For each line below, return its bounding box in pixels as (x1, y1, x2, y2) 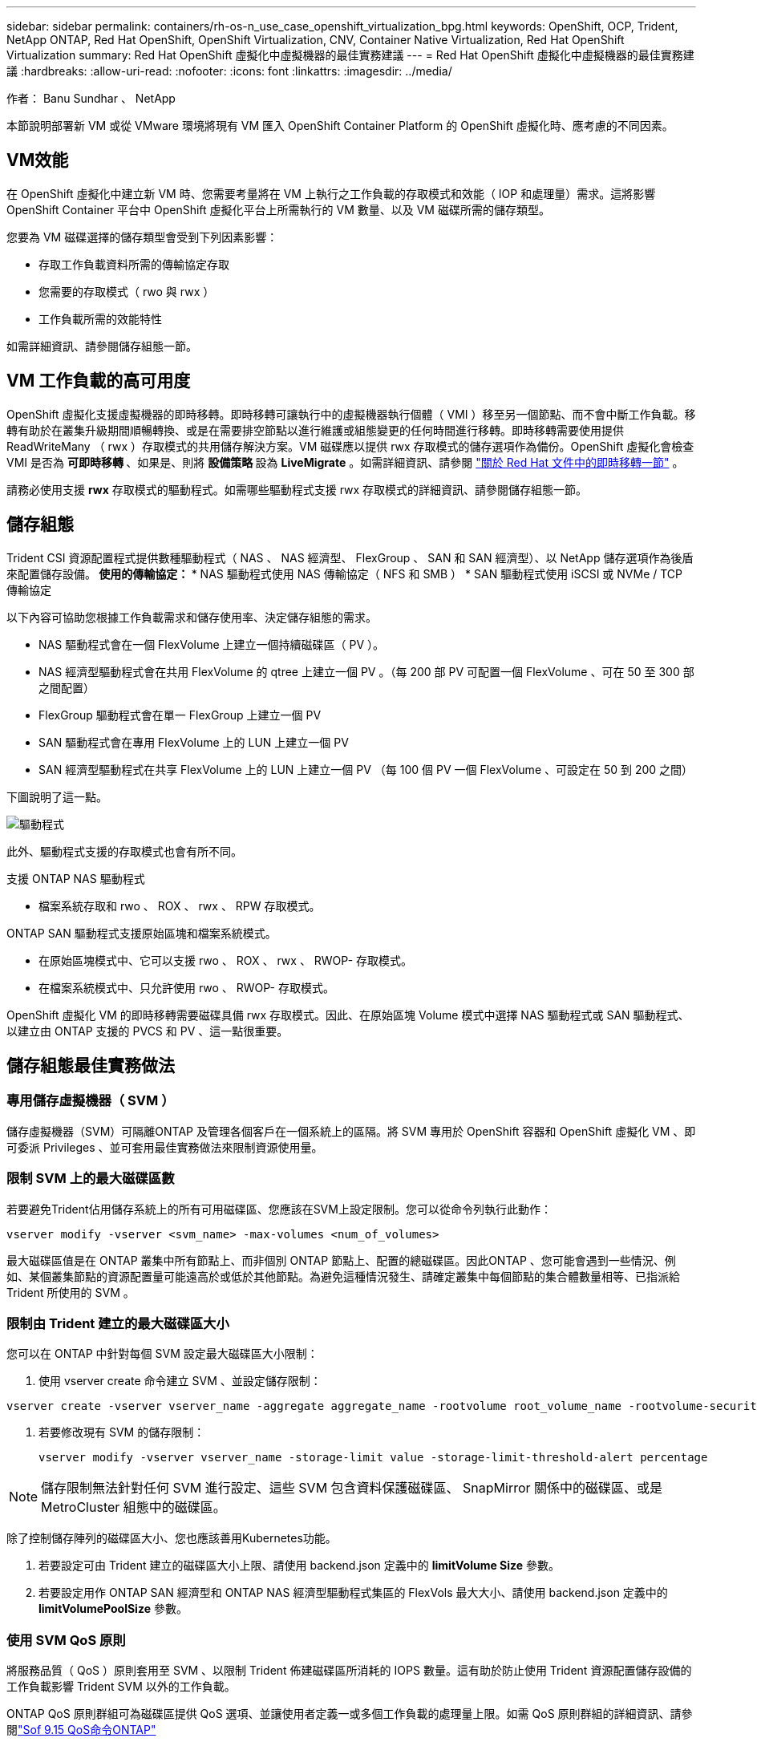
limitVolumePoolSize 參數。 (38, 1602, 188, 1616)
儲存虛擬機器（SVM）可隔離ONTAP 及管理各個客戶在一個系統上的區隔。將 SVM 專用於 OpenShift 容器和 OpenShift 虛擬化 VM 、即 (6, 1124, 696, 1138)
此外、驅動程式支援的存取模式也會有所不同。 (6, 844, 242, 858)
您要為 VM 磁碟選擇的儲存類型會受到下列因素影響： (6, 229, 278, 244)
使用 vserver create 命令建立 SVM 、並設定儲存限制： (38, 1374, 322, 1388)
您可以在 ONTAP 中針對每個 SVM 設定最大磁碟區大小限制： (6, 1347, 318, 1361)
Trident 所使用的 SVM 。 (6, 1285, 135, 1299)
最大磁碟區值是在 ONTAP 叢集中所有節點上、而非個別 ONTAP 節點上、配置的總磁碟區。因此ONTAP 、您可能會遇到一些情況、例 (6, 1253, 676, 1267)
